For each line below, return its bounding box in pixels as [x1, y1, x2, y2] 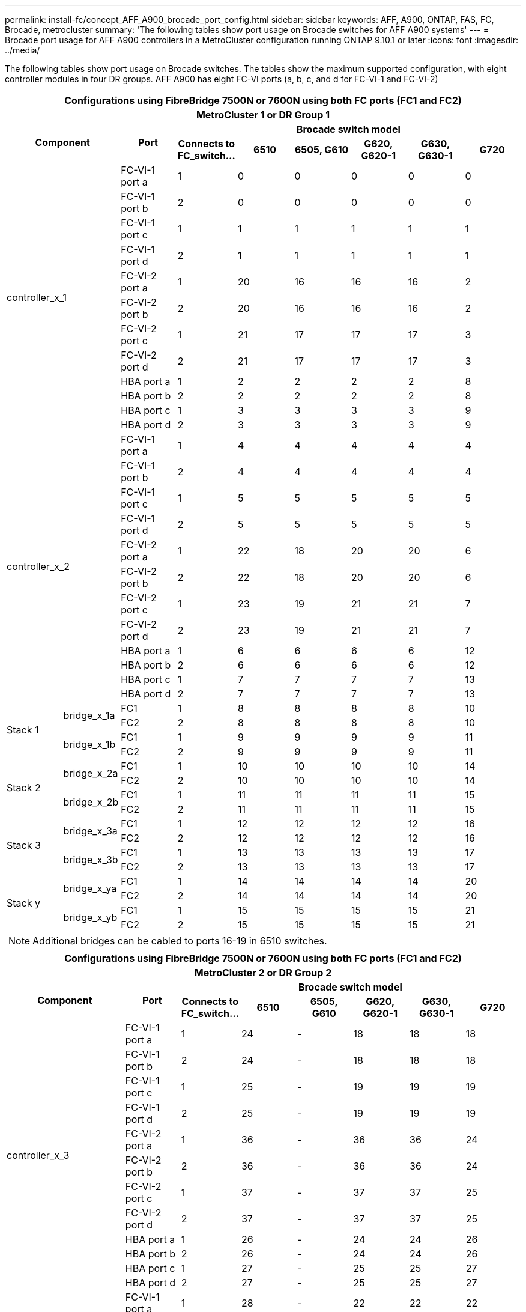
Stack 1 [7, 724, 39, 736]
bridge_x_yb [63, 911, 118, 923]
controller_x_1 [7, 291, 67, 303]
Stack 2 [7, 782, 41, 794]
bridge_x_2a [63, 767, 118, 779]
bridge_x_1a [63, 709, 115, 721]
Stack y [7, 897, 40, 909]
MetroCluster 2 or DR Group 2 [194, 967, 332, 979]
